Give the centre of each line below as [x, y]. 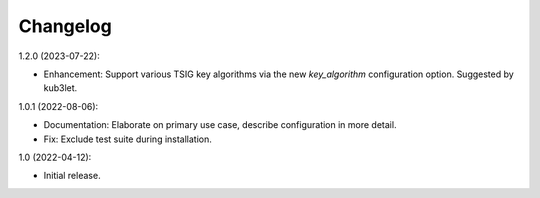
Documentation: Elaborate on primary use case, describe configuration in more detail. [220, 125]
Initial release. [72, 176]
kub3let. [60, 88]
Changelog [65, 26]
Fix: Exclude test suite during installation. [127, 139]
